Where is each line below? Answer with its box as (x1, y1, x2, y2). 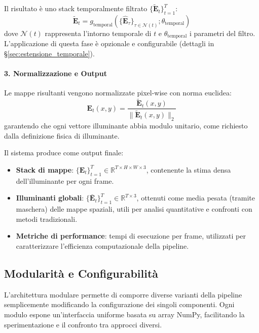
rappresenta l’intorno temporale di (45, 28, 152, 39)
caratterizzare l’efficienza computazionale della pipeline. (16, 240, 189, 251)
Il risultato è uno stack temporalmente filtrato (4, 3, 147, 14)
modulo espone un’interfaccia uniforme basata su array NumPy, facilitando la (4, 309, 245, 319)
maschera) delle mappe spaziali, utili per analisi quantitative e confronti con (16, 204, 252, 214)
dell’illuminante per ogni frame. (16, 175, 114, 186)
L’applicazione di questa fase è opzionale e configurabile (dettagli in (4, 38, 214, 49)
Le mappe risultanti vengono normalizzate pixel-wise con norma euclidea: (4, 87, 232, 98)
